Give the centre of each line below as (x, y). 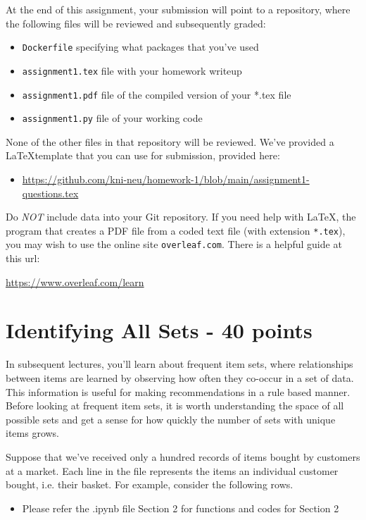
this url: (23, 258)
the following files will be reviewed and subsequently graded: (136, 23)
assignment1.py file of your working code (112, 118)
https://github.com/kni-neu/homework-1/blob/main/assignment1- (166, 179)
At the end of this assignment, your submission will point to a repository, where (178, 9)
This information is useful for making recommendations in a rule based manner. (178, 391)
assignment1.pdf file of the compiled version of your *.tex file (157, 94)
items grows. (33, 433)
